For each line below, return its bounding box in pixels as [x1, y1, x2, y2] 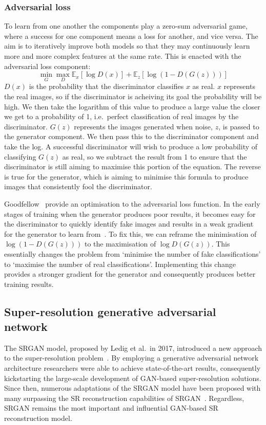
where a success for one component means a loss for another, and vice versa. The [4, 30, 258, 41]
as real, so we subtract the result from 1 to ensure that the [62, 151, 247, 162]
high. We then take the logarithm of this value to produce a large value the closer [4, 101, 260, 111]
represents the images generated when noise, [74, 121, 213, 131]
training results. [4, 278, 54, 289]
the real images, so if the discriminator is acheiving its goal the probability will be [4, 91, 262, 101]
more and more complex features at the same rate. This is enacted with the [4, 51, 241, 61]
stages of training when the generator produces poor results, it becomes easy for [4, 208, 256, 219]
